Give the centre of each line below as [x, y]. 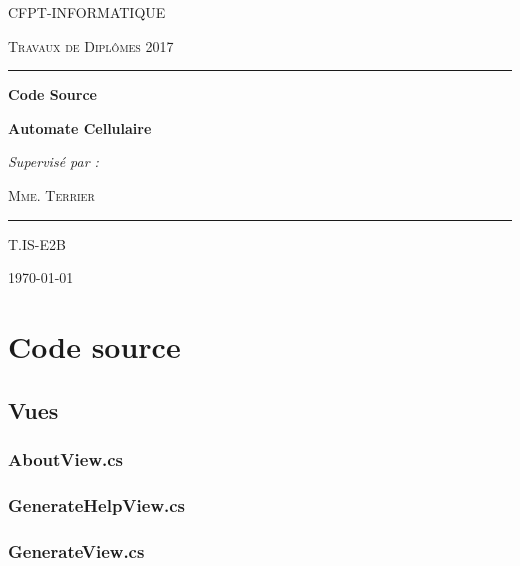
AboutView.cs [66, 458]
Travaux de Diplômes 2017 [91, 45]
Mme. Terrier [51, 194]
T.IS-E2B [37, 243]
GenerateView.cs [76, 550]
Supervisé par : [53, 161]
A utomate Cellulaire [80, 127]
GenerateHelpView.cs [96, 504]
